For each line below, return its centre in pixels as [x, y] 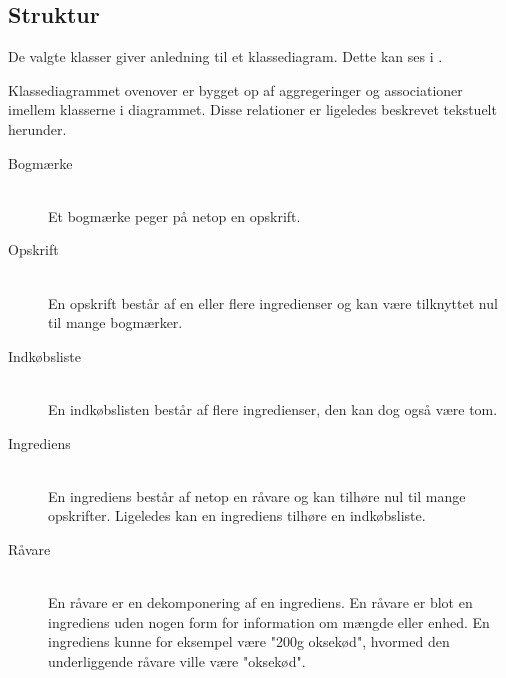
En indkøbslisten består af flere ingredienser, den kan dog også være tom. [273, 408]
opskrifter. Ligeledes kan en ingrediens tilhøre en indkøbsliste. [237, 515]
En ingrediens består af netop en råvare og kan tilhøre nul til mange [257, 495]
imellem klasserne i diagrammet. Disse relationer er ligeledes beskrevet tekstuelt [252, 109]
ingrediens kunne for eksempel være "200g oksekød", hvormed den [249, 641]
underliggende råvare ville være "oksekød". [177, 660]
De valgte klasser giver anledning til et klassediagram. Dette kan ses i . [225, 56]
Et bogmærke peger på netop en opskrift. [174, 215]
